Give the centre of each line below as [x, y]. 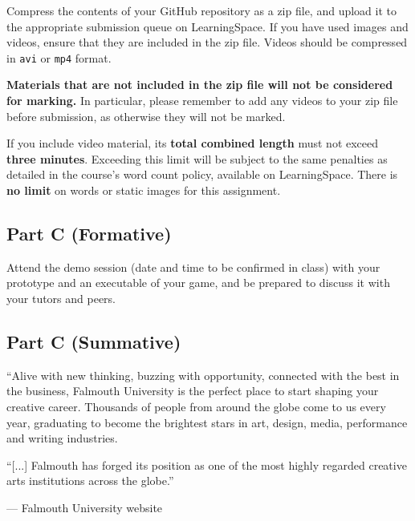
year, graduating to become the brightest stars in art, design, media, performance [207, 422]
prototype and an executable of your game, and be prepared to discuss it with [198, 283]
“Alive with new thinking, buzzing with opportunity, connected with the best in [203, 375]
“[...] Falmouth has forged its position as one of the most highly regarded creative [207, 464]
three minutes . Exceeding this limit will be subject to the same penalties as [197, 158]
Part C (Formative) [89, 233]
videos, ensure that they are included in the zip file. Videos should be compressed [207, 42]
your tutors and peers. [61, 298]
